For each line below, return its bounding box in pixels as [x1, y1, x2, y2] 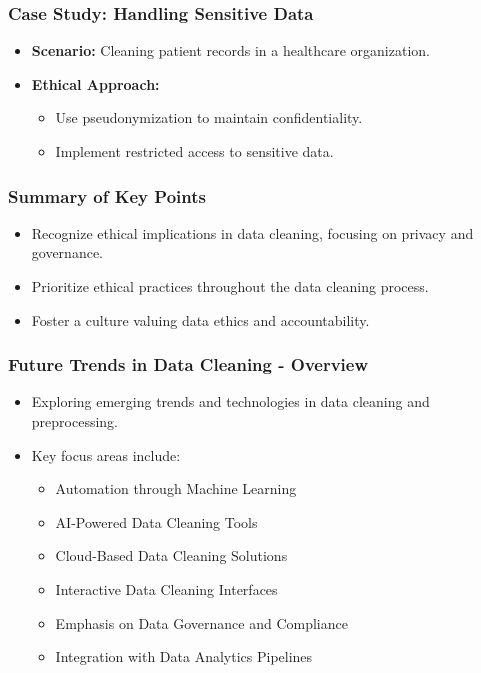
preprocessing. [31, 411, 118, 431]
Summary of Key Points [8, 183, 206, 208]
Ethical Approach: [31, 73, 160, 94]
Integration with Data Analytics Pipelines [55, 646, 313, 667]
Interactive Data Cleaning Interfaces [55, 578, 278, 599]
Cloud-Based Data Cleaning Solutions [55, 545, 288, 566]
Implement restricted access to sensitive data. [55, 141, 334, 161]
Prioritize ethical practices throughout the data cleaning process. [31, 276, 429, 296]
